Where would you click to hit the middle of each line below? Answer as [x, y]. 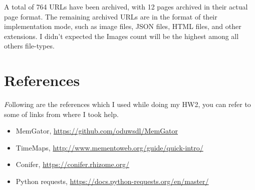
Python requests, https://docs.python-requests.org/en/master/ [112, 181]
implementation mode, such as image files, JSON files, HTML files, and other [123, 26]
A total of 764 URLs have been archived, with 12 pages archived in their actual [126, 6]
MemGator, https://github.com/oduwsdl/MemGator [97, 131]
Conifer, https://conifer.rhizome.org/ [73, 164]
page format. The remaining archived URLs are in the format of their [111, 16]
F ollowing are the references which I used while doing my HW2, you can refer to [127, 104]
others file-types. [29, 46]
